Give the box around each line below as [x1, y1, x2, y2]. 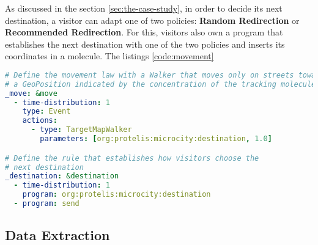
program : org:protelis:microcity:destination [22, 190, 211, 199]
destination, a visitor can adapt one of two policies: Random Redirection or [5, 13, 300, 26]
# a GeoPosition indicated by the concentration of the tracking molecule [5, 79, 316, 89]
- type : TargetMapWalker [31, 125, 132, 134]
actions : [22, 116, 57, 125]
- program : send [13, 199, 79, 208]
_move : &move [5, 89, 57, 98]
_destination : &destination [5, 172, 119, 181]
